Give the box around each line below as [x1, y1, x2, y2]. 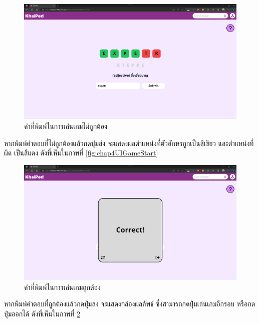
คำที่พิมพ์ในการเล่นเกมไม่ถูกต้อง [24, 120, 107, 131]
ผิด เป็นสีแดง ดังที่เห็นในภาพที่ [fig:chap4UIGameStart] [4, 147, 158, 158]
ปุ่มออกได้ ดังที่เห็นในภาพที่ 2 [4, 308, 81, 318]
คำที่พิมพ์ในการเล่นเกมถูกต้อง [24, 281, 101, 292]
